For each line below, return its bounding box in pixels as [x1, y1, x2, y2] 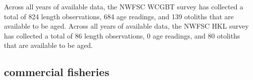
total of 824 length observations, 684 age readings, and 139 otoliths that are [4, 11, 234, 21]
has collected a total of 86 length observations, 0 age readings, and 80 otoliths [4, 30, 240, 40]
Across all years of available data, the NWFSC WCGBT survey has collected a [4, 1, 244, 11]
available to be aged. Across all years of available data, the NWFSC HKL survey [4, 21, 249, 31]
